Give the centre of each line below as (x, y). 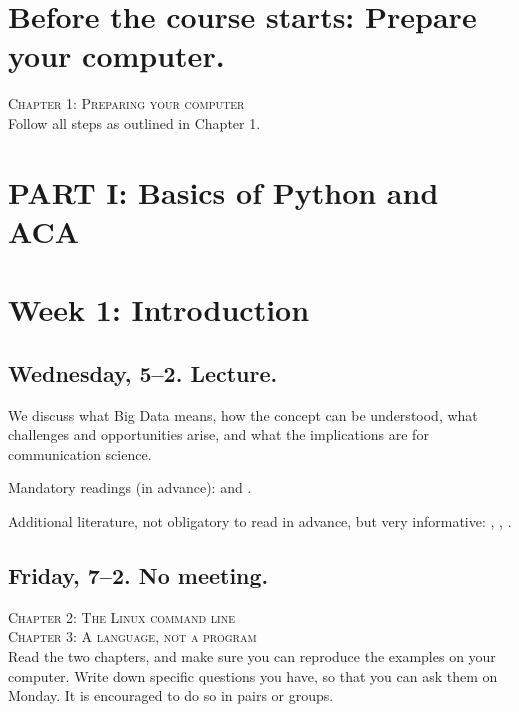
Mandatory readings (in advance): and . (130, 487)
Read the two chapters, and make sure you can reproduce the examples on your (252, 656)
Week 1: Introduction (159, 309)
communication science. (80, 453)
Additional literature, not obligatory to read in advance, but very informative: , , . (260, 521)
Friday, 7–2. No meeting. (138, 575)
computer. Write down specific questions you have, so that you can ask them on (253, 675)
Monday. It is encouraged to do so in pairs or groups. (171, 695)
